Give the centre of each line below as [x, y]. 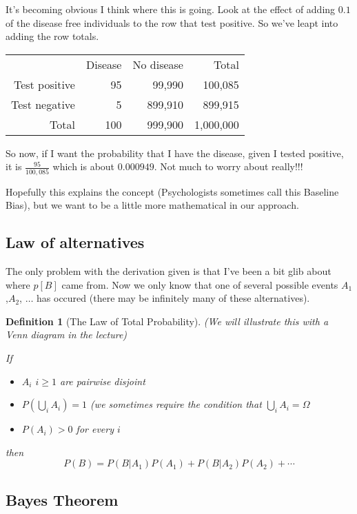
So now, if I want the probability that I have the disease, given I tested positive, [175, 153]
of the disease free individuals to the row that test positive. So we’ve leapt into [172, 22]
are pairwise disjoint [102, 381]
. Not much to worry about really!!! [228, 166]
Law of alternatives [75, 242]
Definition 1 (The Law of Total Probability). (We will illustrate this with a [167, 321]
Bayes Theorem [62, 499]
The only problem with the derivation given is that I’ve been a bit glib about [169, 271]
